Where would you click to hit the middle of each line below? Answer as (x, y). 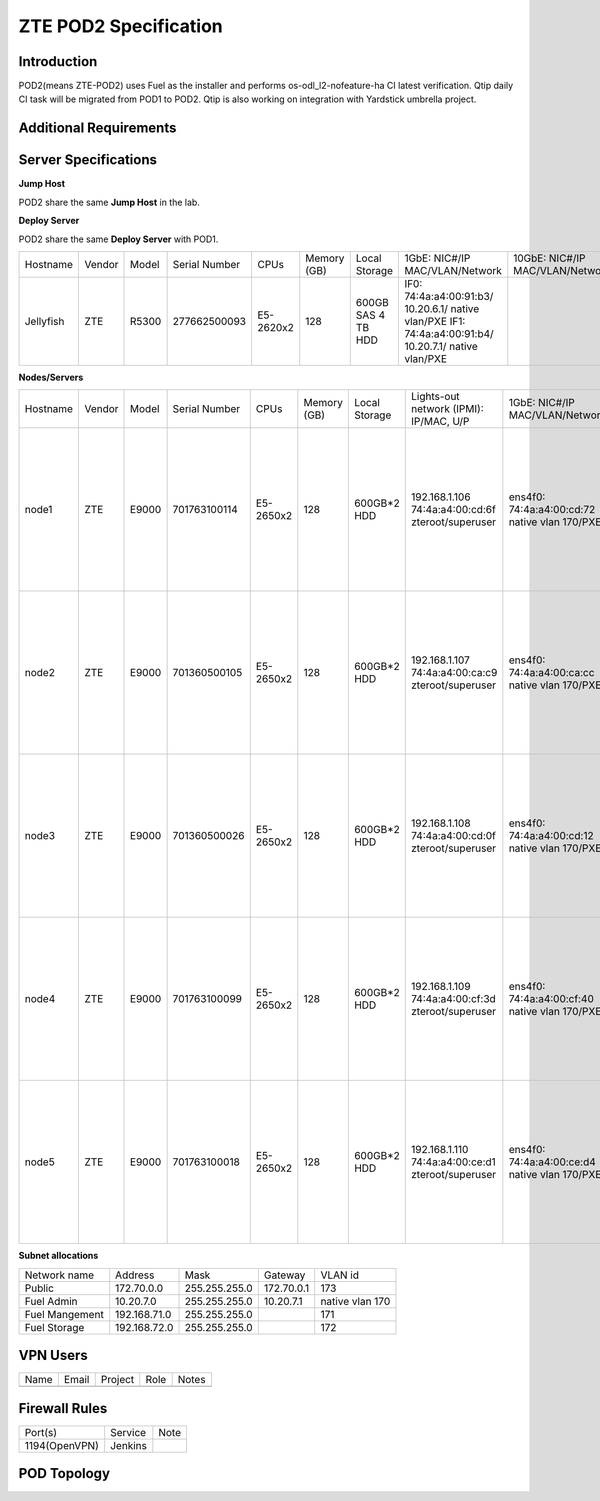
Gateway (284, 1275)
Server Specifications (88, 160)
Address (135, 1275)
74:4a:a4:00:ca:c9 (454, 673)
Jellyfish (44, 321)
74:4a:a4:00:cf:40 (551, 999)
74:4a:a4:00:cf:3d (453, 999)
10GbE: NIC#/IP (549, 258)
